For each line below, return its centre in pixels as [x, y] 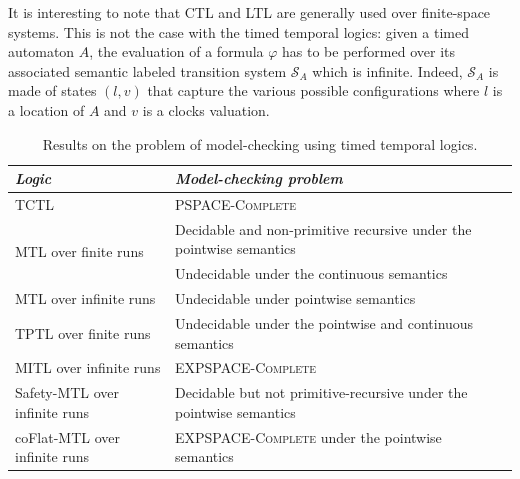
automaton [41, 51]
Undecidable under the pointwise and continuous [324, 322]
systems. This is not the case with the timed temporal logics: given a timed [238, 31]
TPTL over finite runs [83, 332]
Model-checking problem [259, 178]
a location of [46, 109]
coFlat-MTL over [68, 436]
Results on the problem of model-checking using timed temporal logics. [260, 143]
